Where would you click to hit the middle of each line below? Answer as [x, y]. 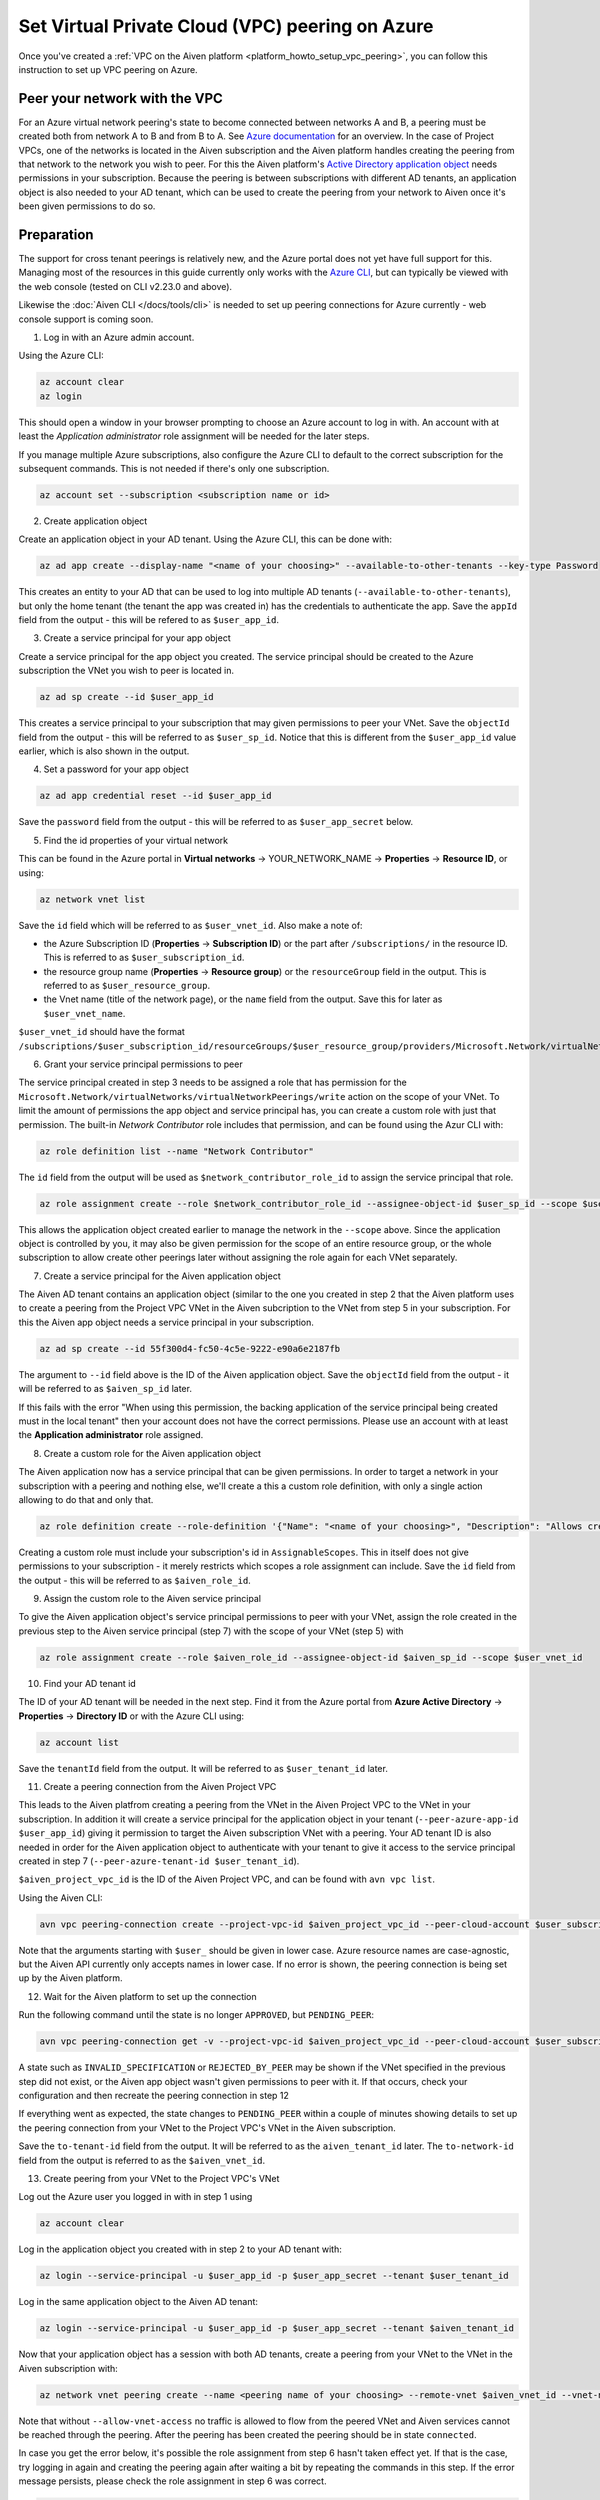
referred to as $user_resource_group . [126, 986]
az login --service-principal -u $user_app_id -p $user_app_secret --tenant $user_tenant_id [274, 2276]
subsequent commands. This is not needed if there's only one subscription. [174, 468]
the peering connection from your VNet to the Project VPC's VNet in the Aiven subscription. [207, 2127]
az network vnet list [92, 899]
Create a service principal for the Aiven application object [162, 1276]
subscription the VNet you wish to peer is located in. [126, 671]
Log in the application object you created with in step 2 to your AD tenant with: [180, 2249]
